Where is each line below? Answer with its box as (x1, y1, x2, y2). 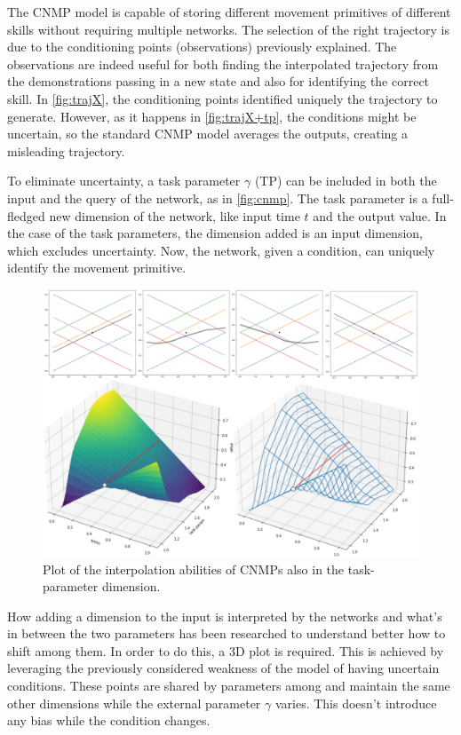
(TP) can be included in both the (254, 171, 437, 190)
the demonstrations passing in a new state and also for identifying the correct (7, 72, 430, 91)
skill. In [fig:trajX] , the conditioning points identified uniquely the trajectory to (7, 89, 438, 107)
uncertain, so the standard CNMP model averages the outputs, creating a (7, 124, 408, 143)
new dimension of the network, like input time (49, 206, 300, 225)
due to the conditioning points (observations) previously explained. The (7, 37, 397, 56)
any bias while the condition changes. (7, 711, 211, 730)
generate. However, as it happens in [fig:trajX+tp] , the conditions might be (7, 107, 417, 125)
